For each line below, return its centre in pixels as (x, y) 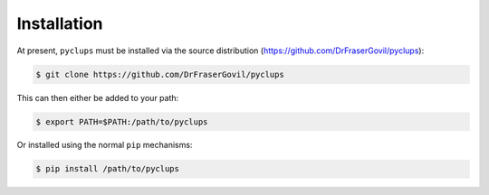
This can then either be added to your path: (98, 97)
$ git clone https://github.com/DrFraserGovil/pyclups (160, 74)
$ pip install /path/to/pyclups (108, 169)
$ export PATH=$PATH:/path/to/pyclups (122, 121)
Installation (60, 23)
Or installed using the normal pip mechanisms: (105, 145)
